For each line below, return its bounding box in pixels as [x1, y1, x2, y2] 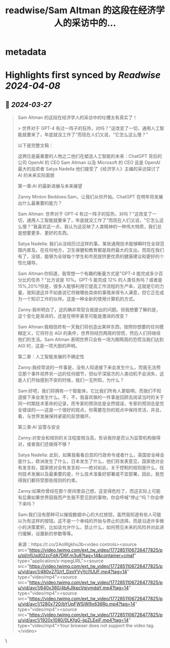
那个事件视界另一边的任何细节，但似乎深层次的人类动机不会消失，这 [22, 371, 164, 377]
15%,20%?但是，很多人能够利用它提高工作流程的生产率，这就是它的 [17, 283, 160, 289]
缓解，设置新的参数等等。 [22, 531, 76, 537]
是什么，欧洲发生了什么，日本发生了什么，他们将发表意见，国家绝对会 [17, 458, 164, 464]
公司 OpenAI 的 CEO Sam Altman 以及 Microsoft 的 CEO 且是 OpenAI [17, 159, 160, 165]
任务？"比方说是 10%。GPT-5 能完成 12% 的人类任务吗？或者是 [31, 277, 163, 283]
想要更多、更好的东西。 [22, 230, 71, 236]
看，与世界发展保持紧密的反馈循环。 [17, 413, 94, 419]
